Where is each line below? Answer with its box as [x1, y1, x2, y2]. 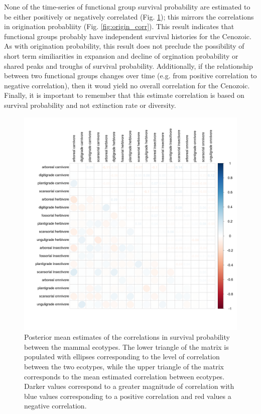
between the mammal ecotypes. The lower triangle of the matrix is [24, 341, 229, 352]
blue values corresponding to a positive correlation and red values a [24, 390, 231, 401]
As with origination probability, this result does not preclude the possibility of [4, 41, 244, 51]
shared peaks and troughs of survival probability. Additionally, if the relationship [4, 60, 253, 71]
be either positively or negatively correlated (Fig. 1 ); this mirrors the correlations [4, 11, 254, 22]
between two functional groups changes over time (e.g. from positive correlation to [4, 70, 257, 81]
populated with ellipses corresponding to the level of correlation [24, 351, 220, 362]
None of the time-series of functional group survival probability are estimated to [4, 2, 250, 12]
